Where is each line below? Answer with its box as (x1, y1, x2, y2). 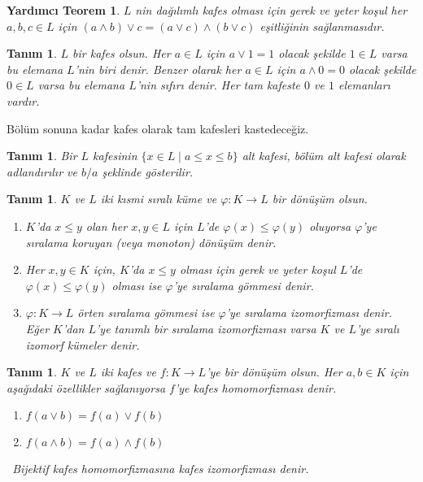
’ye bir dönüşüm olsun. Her (206, 363, 342, 380)
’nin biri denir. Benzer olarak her (74, 60, 242, 77)
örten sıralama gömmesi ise (77, 304, 215, 321)
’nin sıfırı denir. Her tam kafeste (136, 76, 301, 93)
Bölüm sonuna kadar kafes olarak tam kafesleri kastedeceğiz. (7, 119, 309, 137)
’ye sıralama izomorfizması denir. (225, 304, 392, 321)
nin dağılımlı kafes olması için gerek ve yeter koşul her (135, 2, 408, 18)
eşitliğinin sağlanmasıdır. (259, 17, 385, 34)
